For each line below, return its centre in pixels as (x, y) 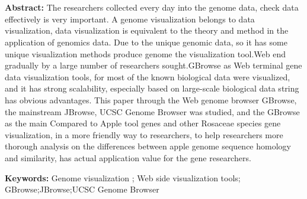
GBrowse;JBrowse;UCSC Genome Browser (82, 189)
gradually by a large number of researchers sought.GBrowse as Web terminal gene (153, 65)
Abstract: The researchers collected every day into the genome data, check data (152, 7)
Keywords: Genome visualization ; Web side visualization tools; (123, 177)
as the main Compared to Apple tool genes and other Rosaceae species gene (143, 123)
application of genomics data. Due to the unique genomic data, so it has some (146, 42)
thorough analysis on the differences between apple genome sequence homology (148, 146)
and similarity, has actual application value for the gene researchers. (128, 157)
